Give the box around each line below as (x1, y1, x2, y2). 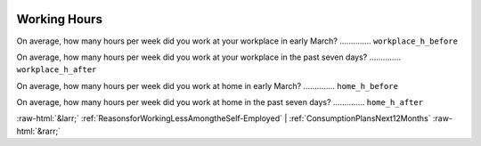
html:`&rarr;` (16, 126, 61, 136)
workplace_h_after (16, 65, 97, 75)
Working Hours (16, 12, 102, 27)
